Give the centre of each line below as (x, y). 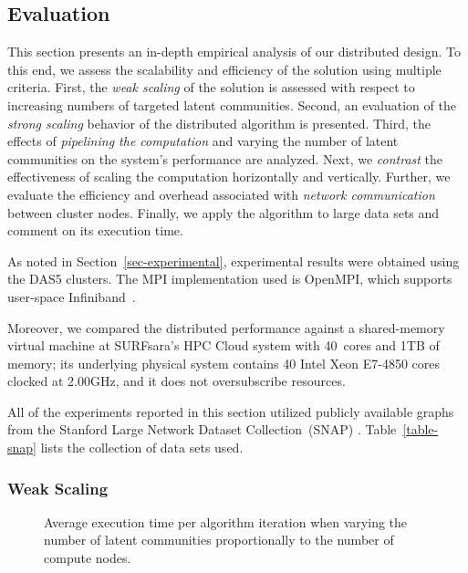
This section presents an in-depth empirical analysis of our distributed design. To (234, 52)
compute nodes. (88, 558)
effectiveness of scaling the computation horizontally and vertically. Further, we (229, 177)
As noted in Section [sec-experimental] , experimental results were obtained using (234, 260)
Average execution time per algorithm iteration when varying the (226, 521)
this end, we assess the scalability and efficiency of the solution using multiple (224, 69)
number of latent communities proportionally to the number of (219, 540)
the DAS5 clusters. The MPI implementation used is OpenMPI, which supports (230, 279)
